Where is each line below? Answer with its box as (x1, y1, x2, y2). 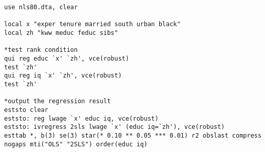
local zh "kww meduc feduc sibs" (4, 29, 118, 36)
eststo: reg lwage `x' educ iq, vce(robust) (4, 115, 159, 122)
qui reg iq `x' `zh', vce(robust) (4, 72, 122, 80)
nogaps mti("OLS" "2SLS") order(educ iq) (4, 140, 148, 148)
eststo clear (4, 106, 48, 113)
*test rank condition (4, 46, 78, 54)
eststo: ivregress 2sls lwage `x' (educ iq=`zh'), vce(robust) (4, 123, 225, 131)
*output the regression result (4, 98, 111, 105)
